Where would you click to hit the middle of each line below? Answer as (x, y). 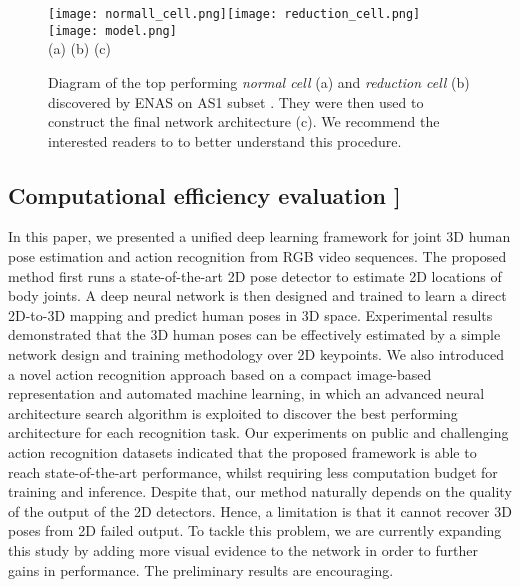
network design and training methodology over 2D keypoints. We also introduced (256, 354)
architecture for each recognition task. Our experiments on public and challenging (258, 432)
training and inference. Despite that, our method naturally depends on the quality (260, 491)
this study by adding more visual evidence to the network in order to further (243, 549)
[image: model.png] (112, 30)
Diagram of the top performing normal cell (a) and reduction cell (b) (259, 81)
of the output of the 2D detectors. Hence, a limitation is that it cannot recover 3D (260, 510)
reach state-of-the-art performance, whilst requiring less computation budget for (253, 471)
